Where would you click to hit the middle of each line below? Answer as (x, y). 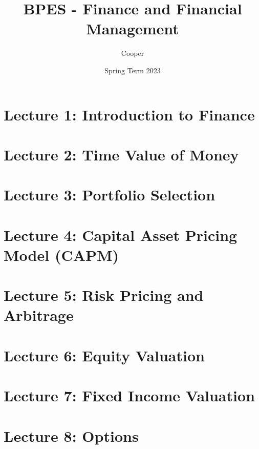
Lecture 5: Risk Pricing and (104, 295)
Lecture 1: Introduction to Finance (129, 114)
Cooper (133, 53)
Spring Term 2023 (133, 70)
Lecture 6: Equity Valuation (104, 355)
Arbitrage (39, 315)
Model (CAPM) (61, 254)
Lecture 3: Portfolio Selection (110, 195)
